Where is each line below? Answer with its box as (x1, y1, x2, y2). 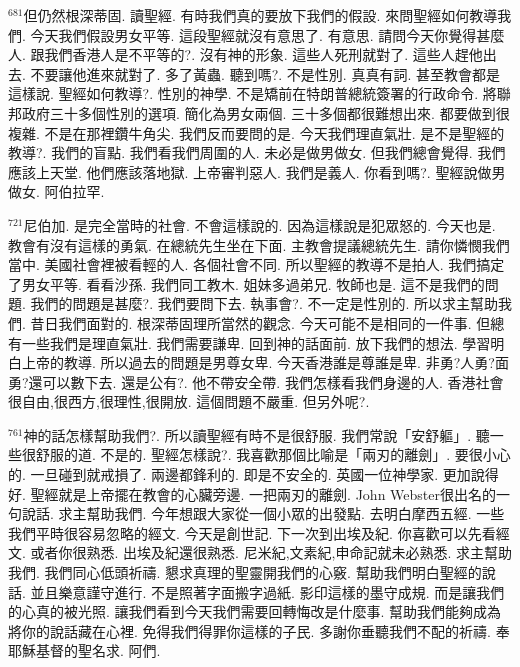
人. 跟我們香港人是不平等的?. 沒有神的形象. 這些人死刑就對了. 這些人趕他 (8, 44, 483, 65)
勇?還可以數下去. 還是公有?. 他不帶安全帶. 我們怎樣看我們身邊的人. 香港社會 (8, 371, 504, 392)
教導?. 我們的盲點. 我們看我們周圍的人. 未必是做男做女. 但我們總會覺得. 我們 (8, 142, 506, 163)
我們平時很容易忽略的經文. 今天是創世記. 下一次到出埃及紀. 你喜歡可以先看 (8, 522, 496, 543)
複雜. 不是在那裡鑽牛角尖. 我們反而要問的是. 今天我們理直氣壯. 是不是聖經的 (8, 122, 505, 143)
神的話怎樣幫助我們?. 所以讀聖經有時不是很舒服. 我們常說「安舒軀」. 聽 (23, 424, 490, 445)
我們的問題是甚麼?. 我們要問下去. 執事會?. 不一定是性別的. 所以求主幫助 (30, 293, 498, 314)
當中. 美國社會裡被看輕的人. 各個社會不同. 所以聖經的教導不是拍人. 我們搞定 (8, 254, 505, 275)
